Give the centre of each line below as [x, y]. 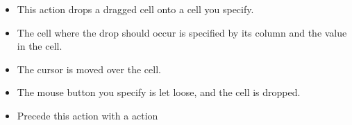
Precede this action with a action [87, 115]
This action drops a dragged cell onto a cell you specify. [135, 9]
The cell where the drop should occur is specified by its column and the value [182, 32]
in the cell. [40, 46]
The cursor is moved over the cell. [89, 69]
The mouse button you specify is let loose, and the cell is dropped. [159, 92]
